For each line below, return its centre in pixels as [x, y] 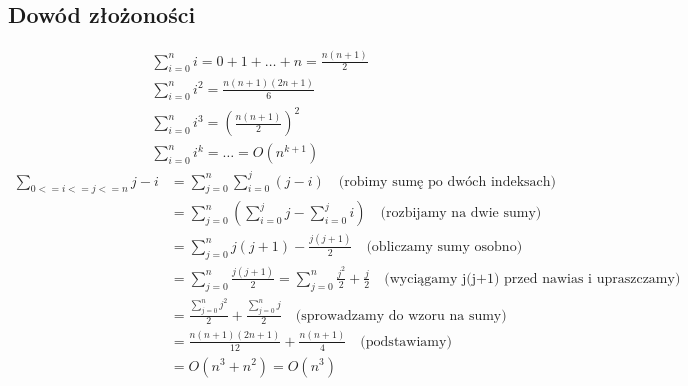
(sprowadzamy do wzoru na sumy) [401, 315]
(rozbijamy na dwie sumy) [461, 213]
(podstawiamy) [406, 341]
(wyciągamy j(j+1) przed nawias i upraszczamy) [532, 278]
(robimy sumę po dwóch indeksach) [447, 181]
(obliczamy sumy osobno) [444, 246]
